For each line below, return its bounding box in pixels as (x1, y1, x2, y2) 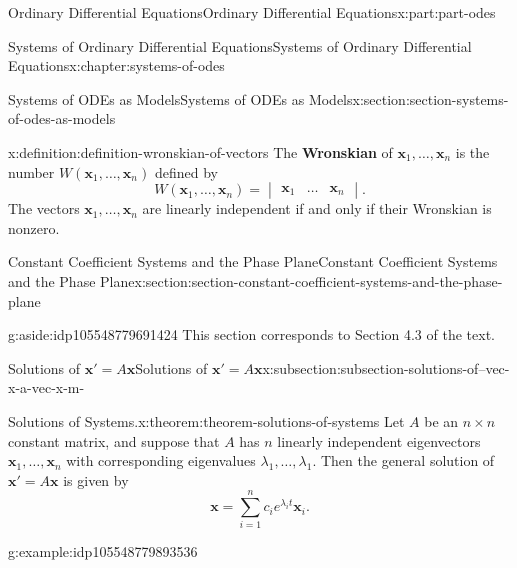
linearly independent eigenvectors (277, 430, 481, 451)
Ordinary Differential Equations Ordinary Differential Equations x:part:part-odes (8, 2, 496, 22)
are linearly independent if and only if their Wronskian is (142, 198, 492, 219)
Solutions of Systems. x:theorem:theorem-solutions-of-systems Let (8, 410, 405, 431)
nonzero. (8, 217, 60, 238)
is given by (63, 469, 129, 490)
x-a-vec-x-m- (8, 377, 85, 398)
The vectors (8, 198, 80, 219)
